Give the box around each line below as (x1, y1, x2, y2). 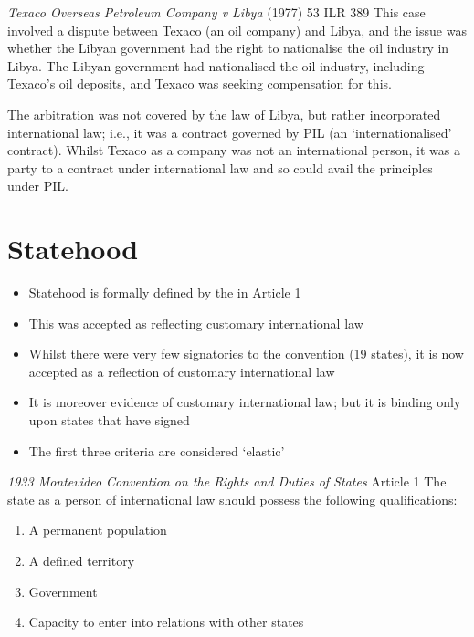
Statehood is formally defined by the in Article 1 (28, 283, 301, 302)
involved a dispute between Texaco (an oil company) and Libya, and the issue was (7, 20, 467, 39)
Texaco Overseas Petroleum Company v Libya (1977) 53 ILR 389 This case (7, 3, 426, 21)
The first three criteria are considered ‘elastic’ (28, 441, 285, 460)
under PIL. (7, 176, 68, 195)
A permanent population (28, 520, 167, 539)
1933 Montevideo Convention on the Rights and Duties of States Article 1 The (7, 472, 447, 491)
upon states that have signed (28, 411, 190, 430)
